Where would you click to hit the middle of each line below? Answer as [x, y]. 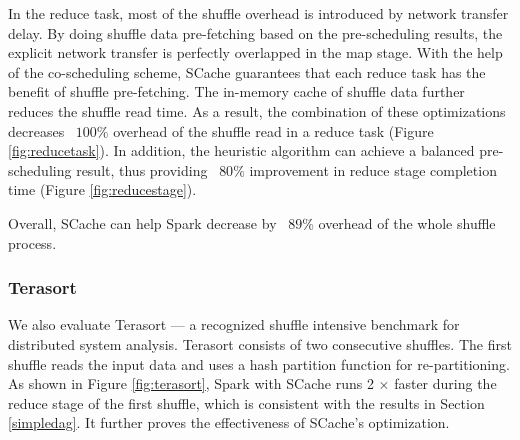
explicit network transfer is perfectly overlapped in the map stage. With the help [255, 52]
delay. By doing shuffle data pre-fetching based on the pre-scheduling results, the [255, 32]
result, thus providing [142, 169]
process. [32, 242]
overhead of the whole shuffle [407, 222]
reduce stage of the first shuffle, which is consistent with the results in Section [246, 402]
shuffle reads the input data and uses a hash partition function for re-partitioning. [259, 363]
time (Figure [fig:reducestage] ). [102, 189]
